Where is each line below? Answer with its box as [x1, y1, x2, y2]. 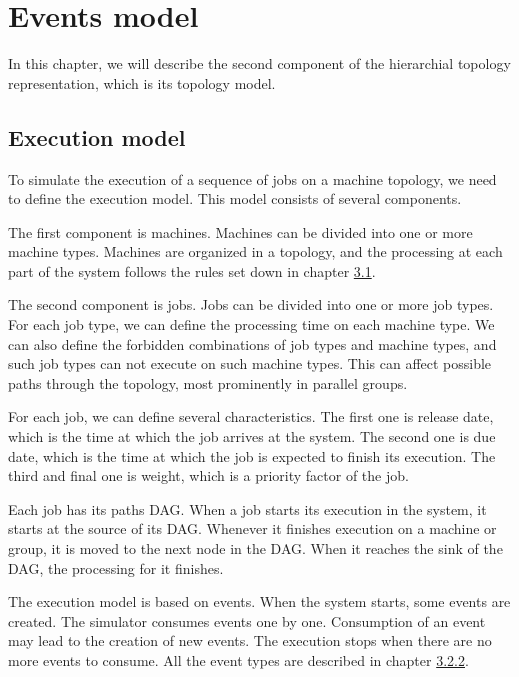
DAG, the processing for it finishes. [8, 557, 224, 578]
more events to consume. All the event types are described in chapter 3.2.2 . [8, 649, 469, 670]
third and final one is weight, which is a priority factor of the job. [8, 465, 409, 486]
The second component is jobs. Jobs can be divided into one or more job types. [8, 294, 494, 315]
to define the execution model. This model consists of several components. [8, 188, 462, 209]
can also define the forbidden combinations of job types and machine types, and [8, 333, 497, 354]
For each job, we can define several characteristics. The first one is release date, [8, 406, 494, 427]
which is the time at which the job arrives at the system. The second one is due [8, 426, 496, 447]
